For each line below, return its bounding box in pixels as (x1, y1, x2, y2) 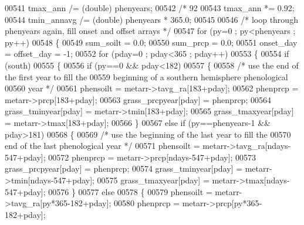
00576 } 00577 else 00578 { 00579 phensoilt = (48, 185, 212, 197)
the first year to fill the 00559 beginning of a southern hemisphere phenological (5, 70, 288, 83)
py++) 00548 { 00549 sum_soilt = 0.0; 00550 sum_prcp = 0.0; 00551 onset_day (5, 36, 298, 48)
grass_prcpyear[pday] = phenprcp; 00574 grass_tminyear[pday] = (5, 162, 243, 175)
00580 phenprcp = (113, 197, 180, 209)
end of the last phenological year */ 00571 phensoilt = (5, 139, 200, 152)
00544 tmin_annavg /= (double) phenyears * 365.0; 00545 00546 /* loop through (5, 13, 298, 25)
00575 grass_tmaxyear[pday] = (97, 173, 210, 186)
